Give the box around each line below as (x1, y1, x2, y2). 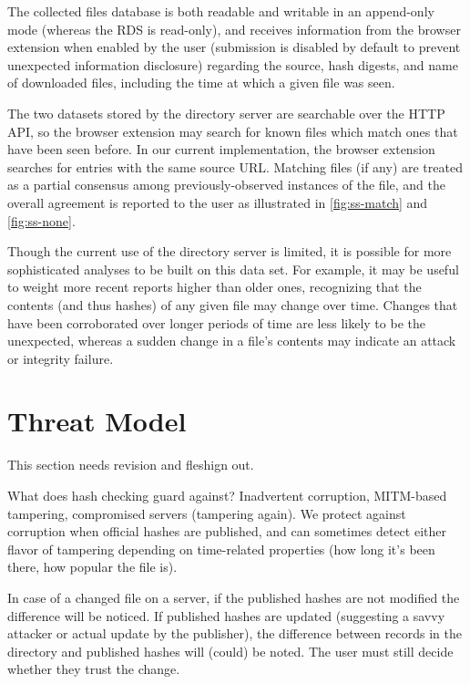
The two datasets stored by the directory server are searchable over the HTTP (7, 103, 445, 122)
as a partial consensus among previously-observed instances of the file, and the (7, 175, 445, 194)
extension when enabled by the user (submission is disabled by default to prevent (7, 37, 461, 57)
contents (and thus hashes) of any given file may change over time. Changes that (7, 295, 458, 314)
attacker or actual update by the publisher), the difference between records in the (7, 624, 462, 643)
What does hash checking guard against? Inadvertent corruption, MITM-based (7, 486, 447, 504)
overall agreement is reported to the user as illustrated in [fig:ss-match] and (7, 192, 428, 212)
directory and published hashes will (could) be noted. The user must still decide (7, 641, 454, 660)
